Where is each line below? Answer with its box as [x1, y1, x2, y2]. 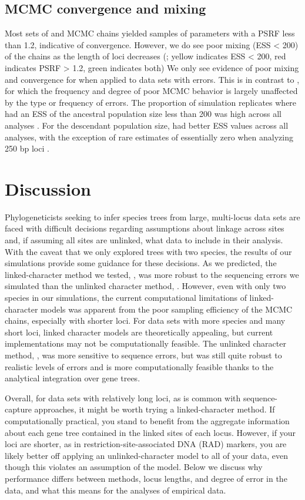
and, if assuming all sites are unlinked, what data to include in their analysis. [5, 234, 283, 246]
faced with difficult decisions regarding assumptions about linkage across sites [5, 222, 284, 234]
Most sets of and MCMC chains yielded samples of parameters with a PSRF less [5, 27, 295, 39]
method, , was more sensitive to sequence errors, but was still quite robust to [5, 348, 282, 361]
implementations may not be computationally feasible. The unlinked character [5, 337, 286, 350]
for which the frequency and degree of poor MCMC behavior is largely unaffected [5, 85, 298, 97]
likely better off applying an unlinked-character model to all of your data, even [5, 449, 289, 461]
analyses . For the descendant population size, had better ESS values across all [5, 119, 289, 131]
